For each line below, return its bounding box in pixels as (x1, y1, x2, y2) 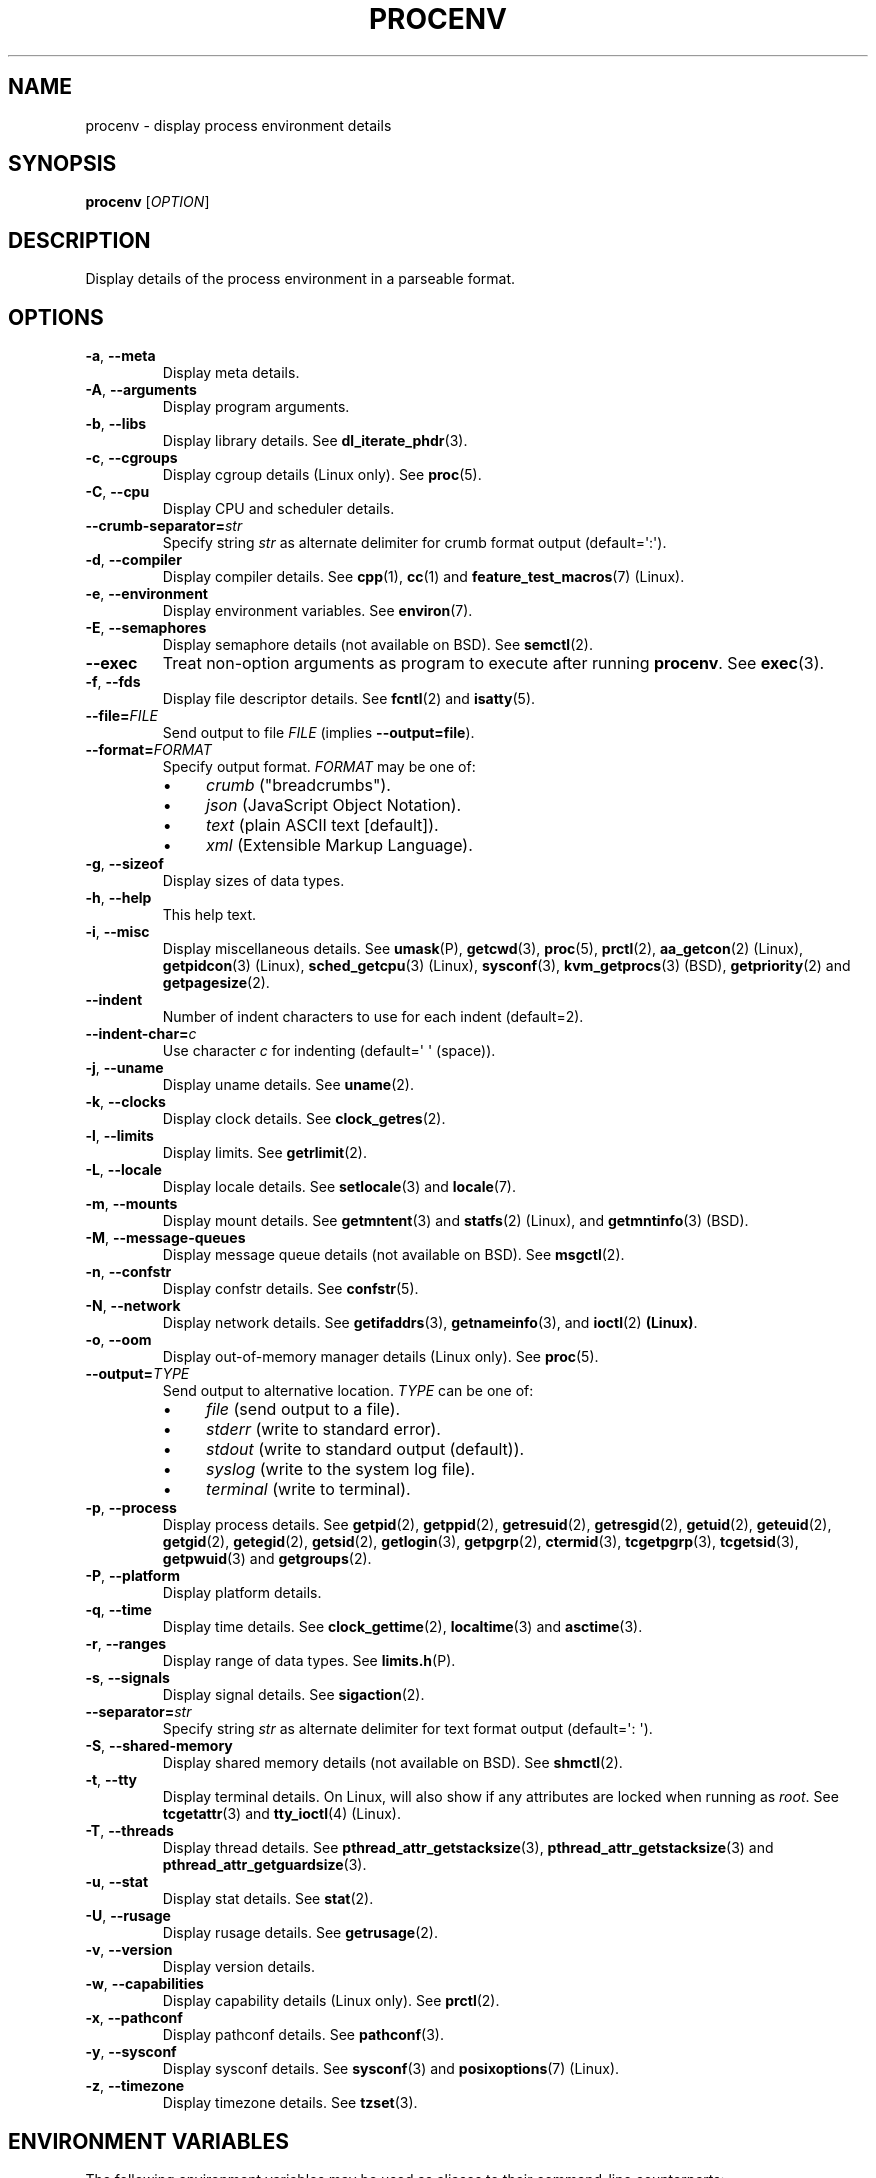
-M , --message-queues (85, 1229, 246, 1247)
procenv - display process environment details (85, 116, 392, 134)
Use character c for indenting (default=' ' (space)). (162, 1042, 496, 1060)
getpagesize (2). (162, 974, 270, 992)
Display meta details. (162, 364, 300, 382)
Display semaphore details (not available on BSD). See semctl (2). (162, 636, 593, 654)
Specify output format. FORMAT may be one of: (162, 758, 476, 776)
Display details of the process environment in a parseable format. (85, 270, 516, 288)
